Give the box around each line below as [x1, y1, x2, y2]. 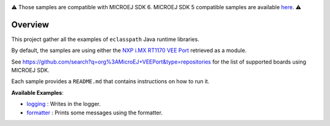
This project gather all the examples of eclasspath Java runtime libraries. [11, 35, 200, 43]
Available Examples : [11, 89, 64, 96]
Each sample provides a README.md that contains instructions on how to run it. [11, 78, 210, 85]
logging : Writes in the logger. [26, 100, 101, 108]
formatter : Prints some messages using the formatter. [26, 109, 163, 116]
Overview [11, 19, 50, 30]
